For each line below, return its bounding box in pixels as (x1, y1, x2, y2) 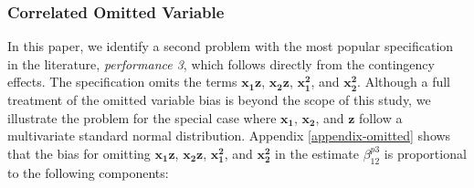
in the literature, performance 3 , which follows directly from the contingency (7, 54, 435, 73)
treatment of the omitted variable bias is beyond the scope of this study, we (7, 90, 431, 109)
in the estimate (275, 143, 359, 162)
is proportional (384, 143, 467, 162)
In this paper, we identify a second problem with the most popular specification (7, 37, 454, 56)
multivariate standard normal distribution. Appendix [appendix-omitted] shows (7, 126, 451, 145)
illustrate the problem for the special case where (7, 108, 277, 127)
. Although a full (357, 72, 451, 91)
